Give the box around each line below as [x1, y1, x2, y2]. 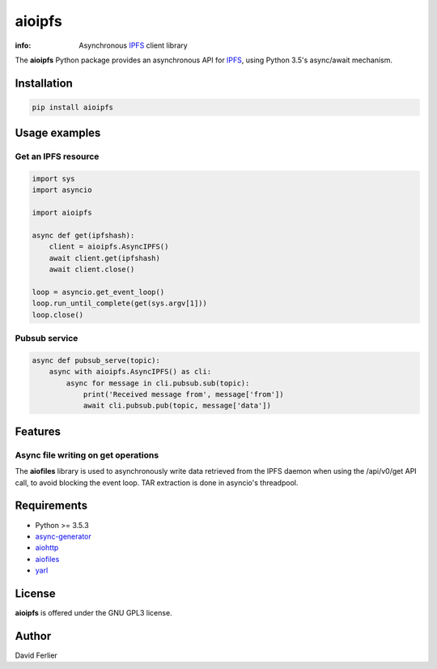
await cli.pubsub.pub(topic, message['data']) [83, 401, 271, 411]
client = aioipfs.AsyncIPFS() [49, 242, 169, 251]
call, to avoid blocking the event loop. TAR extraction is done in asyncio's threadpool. [15, 478, 299, 488]
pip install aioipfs [32, 102, 113, 112]
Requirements [15, 499, 88, 513]
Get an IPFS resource [15, 151, 100, 162]
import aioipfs [32, 208, 92, 218]
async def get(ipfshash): [32, 231, 135, 241]
